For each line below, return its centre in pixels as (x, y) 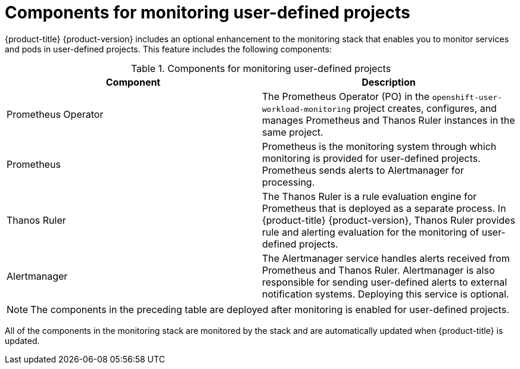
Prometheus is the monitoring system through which (379, 146)
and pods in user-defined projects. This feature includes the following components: (168, 49)
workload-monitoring (306, 109)
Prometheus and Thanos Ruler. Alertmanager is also (379, 270)
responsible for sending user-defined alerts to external (385, 282)
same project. (293, 132)
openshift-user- (467, 97)
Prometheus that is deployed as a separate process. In (384, 208)
